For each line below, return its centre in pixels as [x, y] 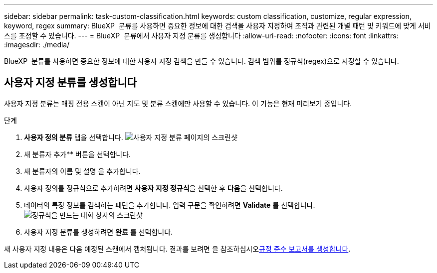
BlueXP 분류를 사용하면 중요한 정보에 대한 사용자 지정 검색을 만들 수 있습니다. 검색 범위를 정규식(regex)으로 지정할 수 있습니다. [202, 61]
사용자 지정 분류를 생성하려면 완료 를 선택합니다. [99, 232]
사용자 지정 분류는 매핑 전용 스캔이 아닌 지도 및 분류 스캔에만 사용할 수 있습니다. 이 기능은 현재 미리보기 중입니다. [178, 103]
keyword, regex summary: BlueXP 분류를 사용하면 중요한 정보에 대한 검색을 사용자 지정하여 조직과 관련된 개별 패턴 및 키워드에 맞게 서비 [218, 26]
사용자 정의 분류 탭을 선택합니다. [74, 137]
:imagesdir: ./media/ [37, 45]
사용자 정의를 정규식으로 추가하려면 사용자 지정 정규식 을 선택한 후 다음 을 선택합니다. [153, 188]
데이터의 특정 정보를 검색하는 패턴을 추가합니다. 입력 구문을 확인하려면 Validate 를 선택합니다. [170, 205]
